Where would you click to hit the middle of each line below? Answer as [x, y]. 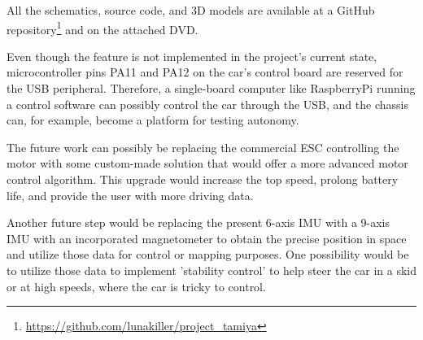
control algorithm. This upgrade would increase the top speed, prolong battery [203, 179]
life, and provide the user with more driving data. [130, 195]
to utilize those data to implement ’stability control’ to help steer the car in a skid [212, 270]
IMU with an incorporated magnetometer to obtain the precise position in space [207, 238]
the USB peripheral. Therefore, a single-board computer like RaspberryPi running [211, 88]
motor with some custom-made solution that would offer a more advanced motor [207, 163]
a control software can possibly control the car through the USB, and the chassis [207, 104]
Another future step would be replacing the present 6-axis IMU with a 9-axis [198, 222]
